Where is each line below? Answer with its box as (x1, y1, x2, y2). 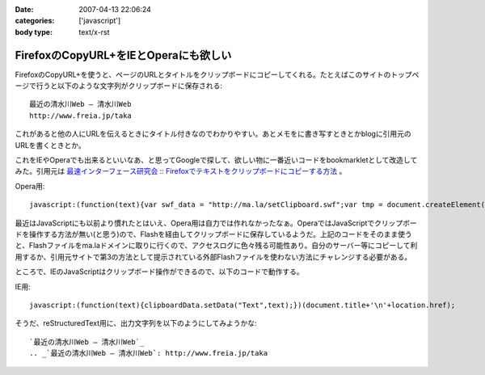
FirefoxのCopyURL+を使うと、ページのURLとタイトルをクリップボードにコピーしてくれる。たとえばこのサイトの (15, 70, 391, 79)
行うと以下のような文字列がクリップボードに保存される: (36, 81, 222, 91)
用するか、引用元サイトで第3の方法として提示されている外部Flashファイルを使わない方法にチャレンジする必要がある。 (15, 251, 412, 262)
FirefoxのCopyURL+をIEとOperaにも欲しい (15, 48, 232, 62)
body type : (15, 27, 53, 36)
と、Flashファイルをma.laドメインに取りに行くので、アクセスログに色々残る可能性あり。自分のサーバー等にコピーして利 (15, 241, 418, 251)
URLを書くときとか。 (15, 140, 86, 150)
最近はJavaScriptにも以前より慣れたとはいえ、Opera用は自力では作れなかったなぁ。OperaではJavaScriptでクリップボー (15, 218, 418, 228)
